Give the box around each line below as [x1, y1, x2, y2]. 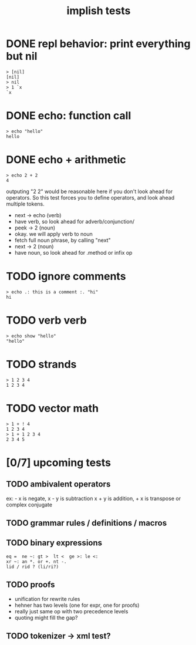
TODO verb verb [6, 313, 87, 327]
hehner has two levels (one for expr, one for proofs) [14, 602, 140, 609]
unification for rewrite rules [14, 595, 80, 602]
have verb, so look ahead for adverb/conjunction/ [14, 218, 135, 225]
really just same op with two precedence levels [14, 607, 129, 614]
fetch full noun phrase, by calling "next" [14, 237, 111, 244]
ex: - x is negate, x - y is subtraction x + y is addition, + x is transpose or [6, 495, 181, 502]
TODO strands [6, 357, 77, 371]
